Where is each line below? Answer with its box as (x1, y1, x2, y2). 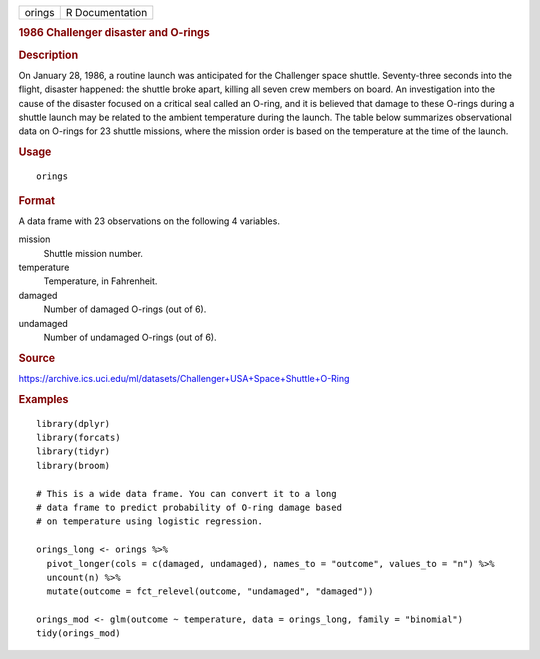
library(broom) (36, 460, 111, 471)
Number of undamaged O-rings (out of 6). (43, 331, 217, 343)
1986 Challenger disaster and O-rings (18, 26, 210, 40)
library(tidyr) (36, 446, 111, 457)
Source (18, 351, 56, 365)
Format (18, 193, 55, 207)
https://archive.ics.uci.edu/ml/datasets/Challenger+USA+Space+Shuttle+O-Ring (18, 372, 350, 384)
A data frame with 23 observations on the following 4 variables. (18, 215, 280, 227)
